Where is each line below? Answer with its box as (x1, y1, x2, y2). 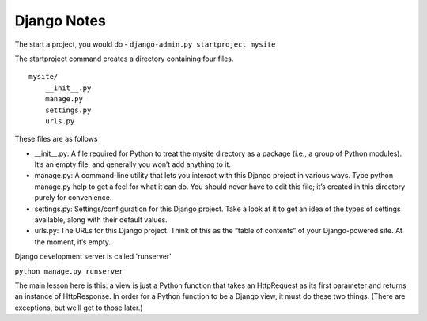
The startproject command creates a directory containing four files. (14, 54, 234, 63)
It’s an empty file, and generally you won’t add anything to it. (34, 160, 231, 169)
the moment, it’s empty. (34, 237, 111, 247)
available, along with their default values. (34, 215, 168, 225)
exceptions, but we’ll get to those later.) (14, 303, 143, 312)
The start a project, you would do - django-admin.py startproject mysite (14, 40, 276, 49)
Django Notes (14, 12, 106, 29)
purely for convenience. (34, 193, 112, 202)
